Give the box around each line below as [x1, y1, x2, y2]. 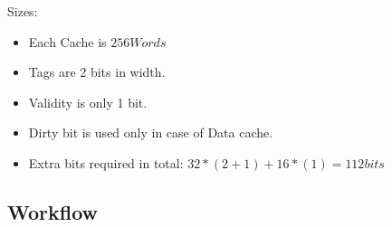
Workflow [7, 197, 99, 225]
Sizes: [7, 2, 38, 20]
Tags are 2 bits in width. [28, 62, 166, 81]
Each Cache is [28, 32, 107, 51]
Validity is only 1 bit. [28, 92, 148, 111]
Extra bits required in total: [28, 153, 184, 172]
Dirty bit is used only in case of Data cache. [28, 123, 273, 142]
